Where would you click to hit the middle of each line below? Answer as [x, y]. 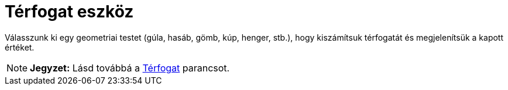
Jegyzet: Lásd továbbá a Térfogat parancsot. [130, 68]
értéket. [20, 47]
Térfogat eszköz [69, 12]
